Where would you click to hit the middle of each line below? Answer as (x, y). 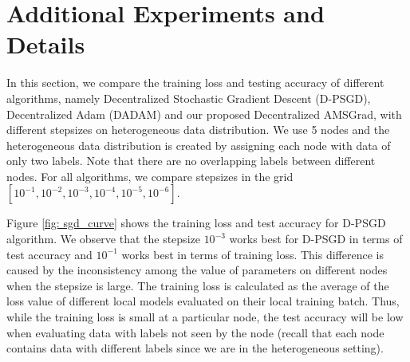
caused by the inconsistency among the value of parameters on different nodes (197, 270)
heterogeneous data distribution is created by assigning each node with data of (199, 145)
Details (46, 44)
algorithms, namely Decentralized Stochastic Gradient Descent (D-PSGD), (189, 98)
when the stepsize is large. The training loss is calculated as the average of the (198, 285)
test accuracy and (49, 254)
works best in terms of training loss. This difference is (252, 254)
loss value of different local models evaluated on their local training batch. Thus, (203, 301)
